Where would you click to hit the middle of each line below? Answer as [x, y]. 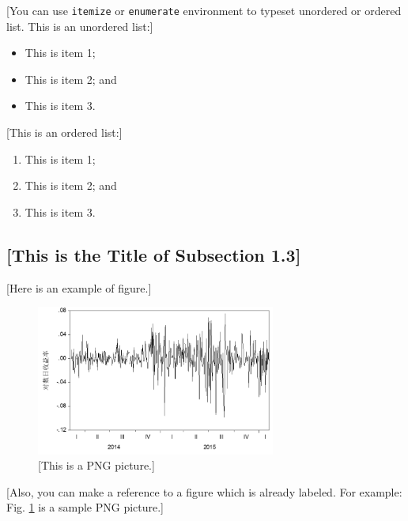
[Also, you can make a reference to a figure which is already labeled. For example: [204, 491]
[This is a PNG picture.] [96, 465]
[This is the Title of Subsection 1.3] [154, 254]
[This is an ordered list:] [64, 132]
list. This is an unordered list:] [80, 26]
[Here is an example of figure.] [79, 287]
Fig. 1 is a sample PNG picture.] [85, 507]
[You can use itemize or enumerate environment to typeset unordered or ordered [204, 10]
